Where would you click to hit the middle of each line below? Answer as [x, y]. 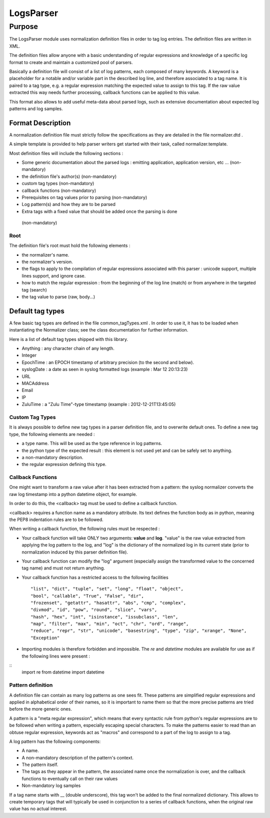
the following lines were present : [56, 656]
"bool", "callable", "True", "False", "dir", [87, 596]
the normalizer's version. [47, 262]
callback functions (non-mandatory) [59, 190]
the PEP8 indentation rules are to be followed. [56, 519]
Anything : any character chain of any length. [68, 348]
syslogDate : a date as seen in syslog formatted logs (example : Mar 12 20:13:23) [105, 369]
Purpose [24, 26]
